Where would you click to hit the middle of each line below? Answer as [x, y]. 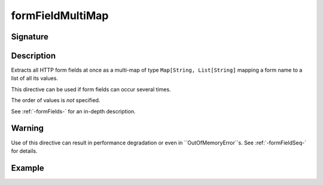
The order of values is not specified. [56, 100]
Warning [28, 128]
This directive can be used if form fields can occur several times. [91, 89]
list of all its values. [34, 78]
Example [28, 168]
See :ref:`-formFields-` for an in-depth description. [73, 111]
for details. [24, 151]
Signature [30, 37]
